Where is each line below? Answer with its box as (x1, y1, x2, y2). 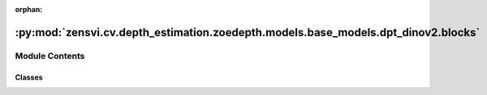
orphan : (15, 5, 43, 14)
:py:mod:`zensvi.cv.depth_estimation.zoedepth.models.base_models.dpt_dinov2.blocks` (15, 25, 481, 39)
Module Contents (15, 50, 85, 61)
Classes (15, 72, 44, 82)
